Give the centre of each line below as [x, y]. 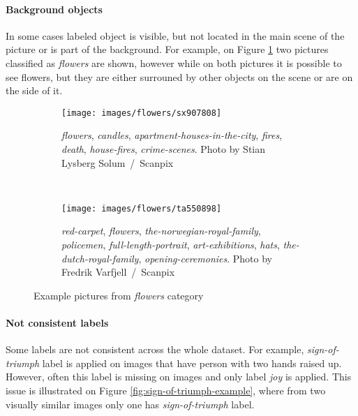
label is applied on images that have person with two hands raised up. [192, 363]
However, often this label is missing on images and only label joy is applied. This [179, 377]
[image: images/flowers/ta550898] [142, 208]
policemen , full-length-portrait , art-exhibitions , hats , [171, 245]
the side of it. [34, 90]
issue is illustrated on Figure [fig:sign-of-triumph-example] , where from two [166, 390]
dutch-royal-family [100, 258]
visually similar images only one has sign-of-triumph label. [130, 404]
